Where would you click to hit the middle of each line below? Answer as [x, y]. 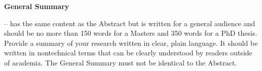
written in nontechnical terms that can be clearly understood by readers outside [128, 53]
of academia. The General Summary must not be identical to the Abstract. [121, 62]
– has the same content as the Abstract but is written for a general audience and [130, 23]
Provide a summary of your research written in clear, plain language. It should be [131, 43]
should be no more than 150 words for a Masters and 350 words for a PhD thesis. [131, 33]
